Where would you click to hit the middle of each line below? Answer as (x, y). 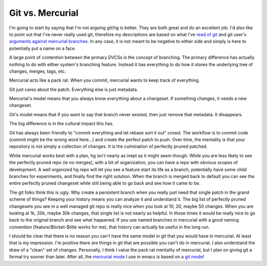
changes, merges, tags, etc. (38, 71)
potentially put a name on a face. (43, 48)
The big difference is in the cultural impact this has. (61, 124)
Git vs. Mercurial (44, 13)
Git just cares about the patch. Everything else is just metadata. (74, 89)
